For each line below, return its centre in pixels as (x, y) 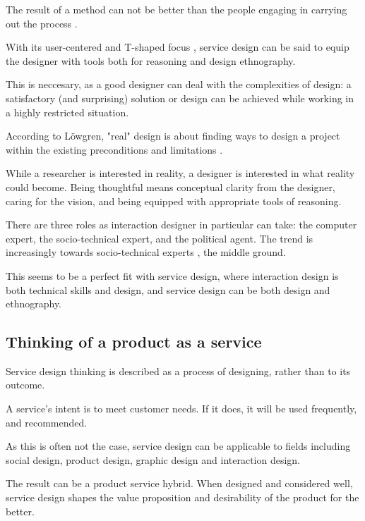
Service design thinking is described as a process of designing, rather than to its (178, 370)
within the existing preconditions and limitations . (114, 149)
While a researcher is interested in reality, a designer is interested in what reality (180, 173)
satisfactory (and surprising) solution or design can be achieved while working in (180, 98)
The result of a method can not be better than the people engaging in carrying (176, 9)
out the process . (42, 23)
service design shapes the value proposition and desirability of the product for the (182, 497)
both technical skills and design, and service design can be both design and (168, 289)
